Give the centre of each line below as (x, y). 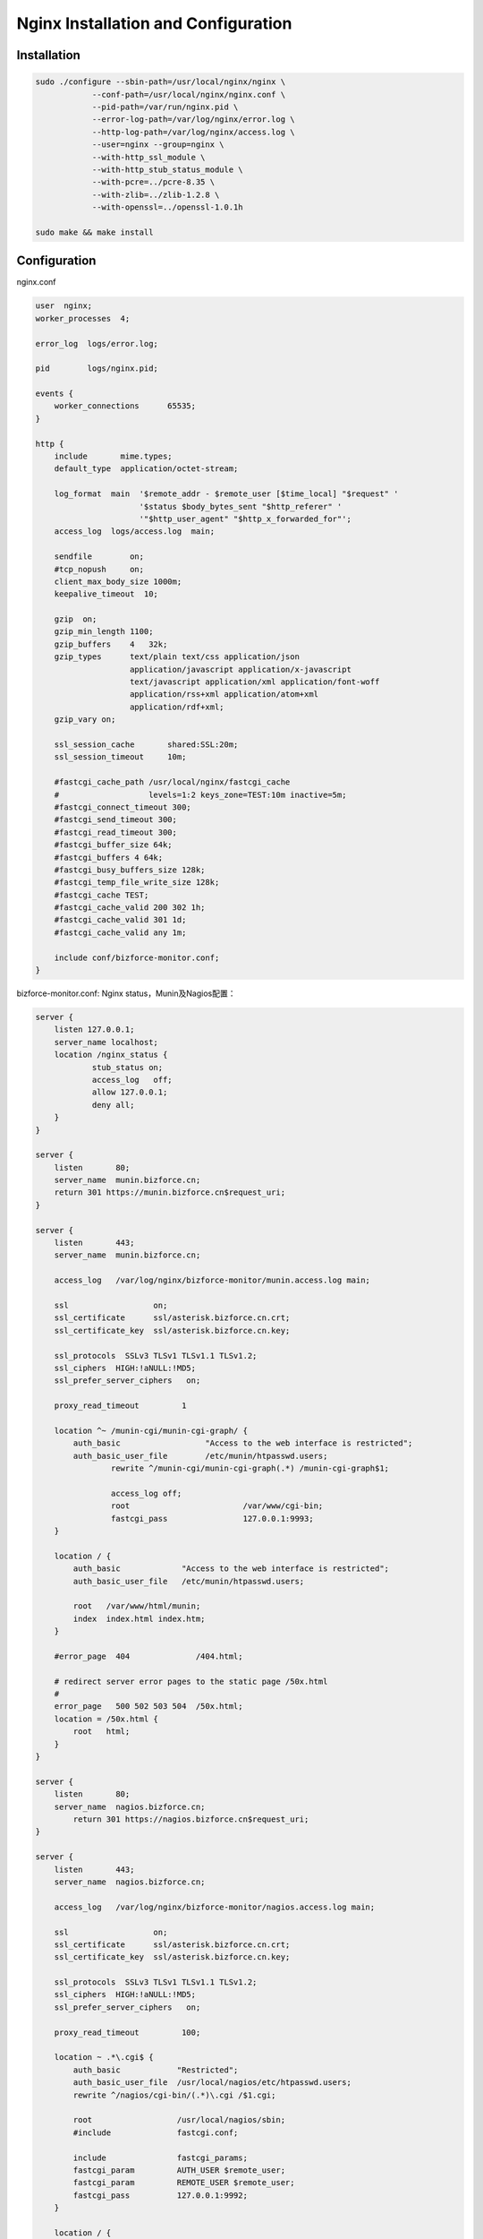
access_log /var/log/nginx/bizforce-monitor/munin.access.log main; (212, 1280)
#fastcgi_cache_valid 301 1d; (120, 920)
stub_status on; (127, 1067)
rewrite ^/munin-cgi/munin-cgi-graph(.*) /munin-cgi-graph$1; (250, 1468)
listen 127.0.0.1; (94, 1029)
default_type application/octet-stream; (146, 469)
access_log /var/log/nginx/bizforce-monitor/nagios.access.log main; (215, 1907)
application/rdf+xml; (177, 707)
